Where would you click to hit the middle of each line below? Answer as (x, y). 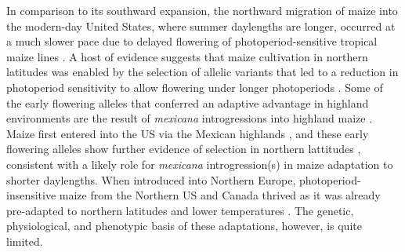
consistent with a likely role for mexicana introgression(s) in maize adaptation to (200, 164)
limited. (25, 241)
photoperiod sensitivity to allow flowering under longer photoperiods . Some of (195, 87)
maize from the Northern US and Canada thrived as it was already (220, 195)
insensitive (31, 195)
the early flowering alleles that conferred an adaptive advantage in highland (188, 102)
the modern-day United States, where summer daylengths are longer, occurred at (201, 26)
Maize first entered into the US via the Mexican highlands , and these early (188, 133)
